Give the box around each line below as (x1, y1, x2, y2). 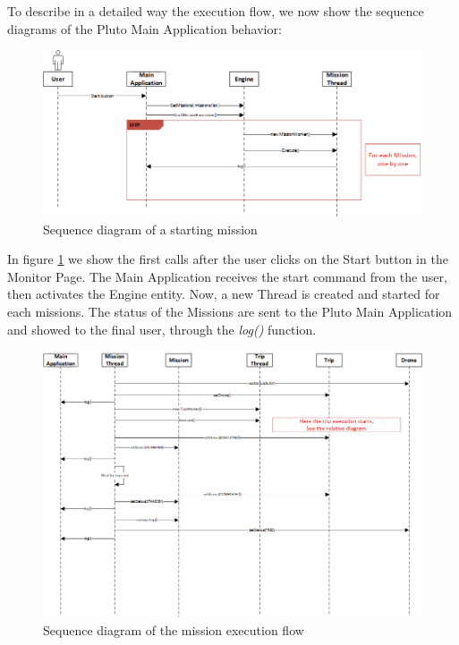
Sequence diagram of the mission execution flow (43, 620, 304, 639)
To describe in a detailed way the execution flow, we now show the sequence (7, 2, 424, 20)
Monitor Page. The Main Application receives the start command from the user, (7, 267, 447, 285)
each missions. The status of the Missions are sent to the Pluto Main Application (7, 302, 453, 320)
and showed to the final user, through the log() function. (7, 319, 317, 338)
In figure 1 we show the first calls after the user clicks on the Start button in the (7, 250, 448, 268)
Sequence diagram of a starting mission (43, 219, 258, 238)
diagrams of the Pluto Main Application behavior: (7, 19, 282, 38)
